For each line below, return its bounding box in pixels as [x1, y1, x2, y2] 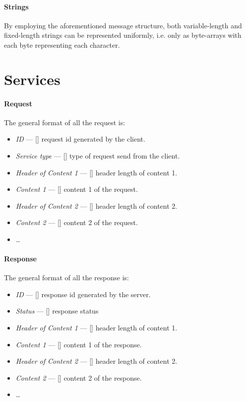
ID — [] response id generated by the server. [15, 289, 151, 299]
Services [4, 69, 61, 89]
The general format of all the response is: [4, 272, 129, 283]
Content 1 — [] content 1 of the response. [15, 339, 142, 349]
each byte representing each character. [4, 39, 120, 50]
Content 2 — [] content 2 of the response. [15, 372, 142, 383]
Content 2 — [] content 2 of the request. [15, 217, 138, 228]
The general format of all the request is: [4, 117, 125, 127]
